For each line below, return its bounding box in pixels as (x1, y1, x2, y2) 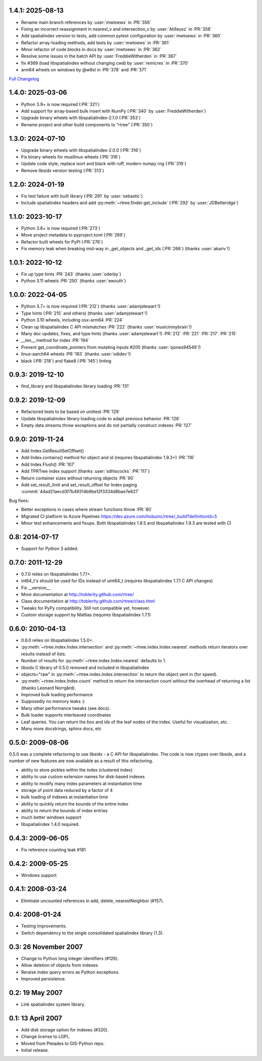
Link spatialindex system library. (21, 1001, 85, 1007)
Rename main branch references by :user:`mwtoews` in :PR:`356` (21, 19, 151, 25)
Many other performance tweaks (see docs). (21, 705, 111, 711)
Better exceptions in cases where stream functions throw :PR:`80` (21, 507, 153, 513)
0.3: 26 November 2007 (9, 942, 83, 951)
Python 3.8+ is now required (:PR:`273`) (21, 225, 100, 231)
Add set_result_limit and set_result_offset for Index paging (21, 481, 137, 488)
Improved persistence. (21, 975, 66, 981)
